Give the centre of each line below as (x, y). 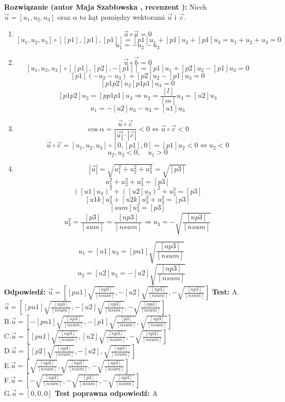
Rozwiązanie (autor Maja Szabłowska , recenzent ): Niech (106, 7)
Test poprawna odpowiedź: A (106, 393)
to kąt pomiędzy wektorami (122, 16)
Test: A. (226, 292)
